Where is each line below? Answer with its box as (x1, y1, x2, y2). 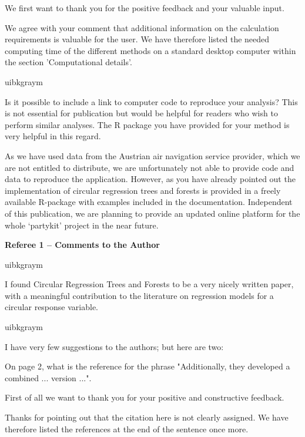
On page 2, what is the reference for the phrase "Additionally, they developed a (5, 360, 290, 372)
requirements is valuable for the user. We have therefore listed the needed (5, 33, 270, 45)
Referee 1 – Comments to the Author (5, 238, 160, 251)
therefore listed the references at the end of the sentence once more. (5, 422, 249, 435)
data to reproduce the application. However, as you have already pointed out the (5, 173, 296, 185)
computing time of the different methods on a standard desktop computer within (5, 44, 296, 56)
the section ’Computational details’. (5, 56, 132, 68)
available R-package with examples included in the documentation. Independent (5, 196, 293, 208)
